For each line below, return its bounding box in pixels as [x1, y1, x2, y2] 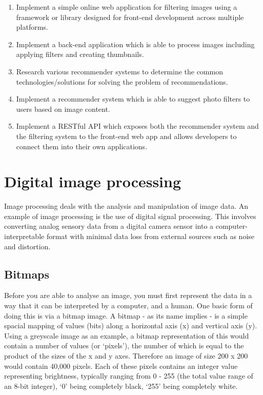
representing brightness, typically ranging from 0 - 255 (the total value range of [4, 370, 253, 381]
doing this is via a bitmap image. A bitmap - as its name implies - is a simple [4, 310, 248, 321]
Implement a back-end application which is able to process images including [16, 38, 255, 49]
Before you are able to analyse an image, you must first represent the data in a [4, 290, 252, 301]
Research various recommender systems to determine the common [16, 66, 223, 76]
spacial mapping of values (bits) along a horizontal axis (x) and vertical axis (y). [4, 320, 257, 331]
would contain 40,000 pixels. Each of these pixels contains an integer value [4, 360, 238, 371]
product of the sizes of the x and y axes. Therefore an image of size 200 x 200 [4, 350, 248, 361]
